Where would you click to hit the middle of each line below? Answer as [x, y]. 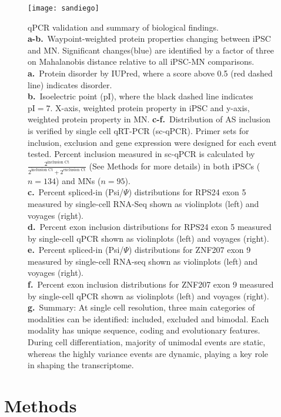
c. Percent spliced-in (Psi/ [76, 192]
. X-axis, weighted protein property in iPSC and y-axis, [150, 107]
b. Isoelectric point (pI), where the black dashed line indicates [140, 96]
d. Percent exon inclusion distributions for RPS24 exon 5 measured [150, 227]
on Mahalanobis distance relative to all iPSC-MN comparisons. [141, 61]
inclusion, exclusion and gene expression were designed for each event [152, 142]
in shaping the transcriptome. [81, 365]
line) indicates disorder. [70, 84]
